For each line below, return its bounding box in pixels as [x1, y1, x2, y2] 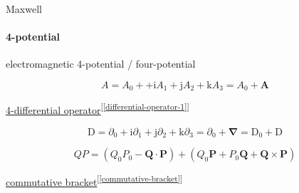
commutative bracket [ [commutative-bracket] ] [6, 172, 183, 189]
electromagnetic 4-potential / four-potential [6, 56, 196, 71]
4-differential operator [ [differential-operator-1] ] [6, 100, 189, 118]
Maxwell [6, 1, 42, 16]
